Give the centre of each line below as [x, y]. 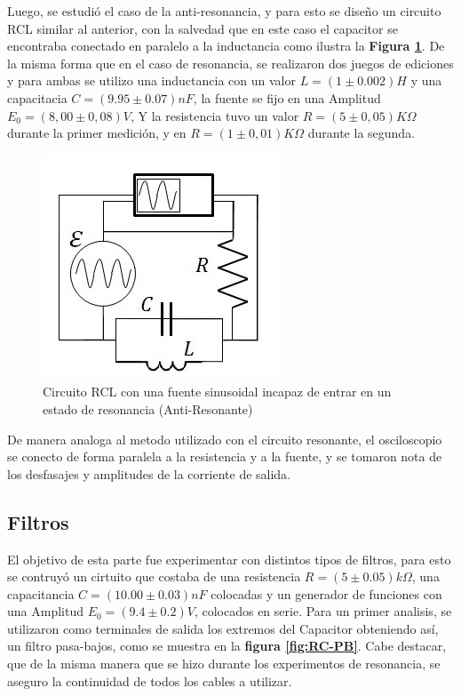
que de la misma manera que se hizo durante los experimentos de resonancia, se [224, 664]
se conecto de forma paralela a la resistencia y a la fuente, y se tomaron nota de [225, 456]
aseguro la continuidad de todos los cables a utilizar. [150, 680]
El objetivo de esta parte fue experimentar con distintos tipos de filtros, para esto [229, 559]
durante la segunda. [362, 133]
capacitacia [37, 97]
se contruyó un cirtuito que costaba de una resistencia [154, 576]
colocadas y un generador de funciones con [326, 593]
